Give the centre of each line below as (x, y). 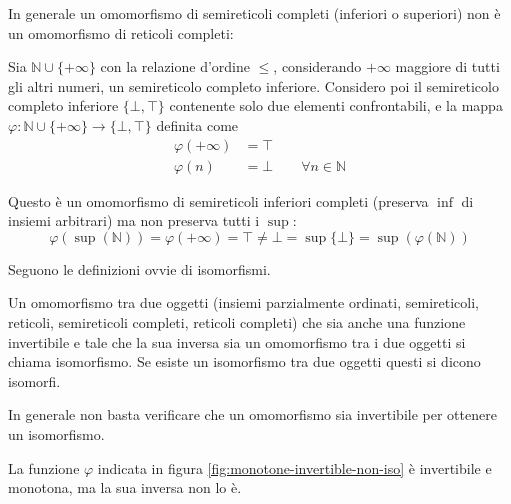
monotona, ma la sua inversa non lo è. (125, 487)
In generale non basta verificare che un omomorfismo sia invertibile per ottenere (252, 414)
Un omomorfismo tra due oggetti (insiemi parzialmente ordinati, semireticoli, (243, 302)
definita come (197, 124)
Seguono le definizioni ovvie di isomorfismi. (139, 268)
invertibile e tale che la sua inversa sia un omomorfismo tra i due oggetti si (237, 341)
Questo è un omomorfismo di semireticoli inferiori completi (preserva (218, 200)
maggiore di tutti (447, 66)
